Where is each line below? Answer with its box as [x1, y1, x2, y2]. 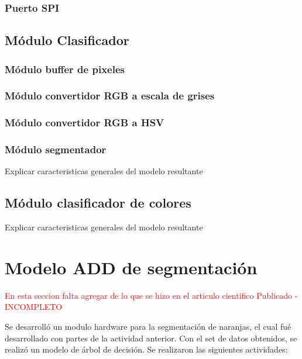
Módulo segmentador [5, 142, 107, 157]
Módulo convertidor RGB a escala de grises [5, 88, 215, 103]
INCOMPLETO [5, 301, 63, 313]
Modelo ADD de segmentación [5, 255, 258, 279]
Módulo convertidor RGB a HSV [5, 115, 164, 130]
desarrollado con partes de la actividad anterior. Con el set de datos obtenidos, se [5, 332, 297, 344]
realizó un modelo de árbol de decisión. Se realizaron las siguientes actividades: [5, 343, 288, 355]
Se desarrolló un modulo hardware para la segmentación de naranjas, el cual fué [5, 320, 291, 333]
